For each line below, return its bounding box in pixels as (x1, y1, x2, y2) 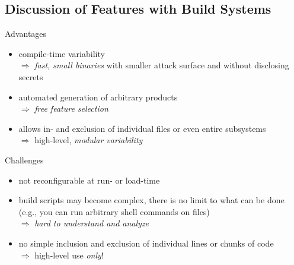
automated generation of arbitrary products (18, 90, 178, 103)
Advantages (5, 27, 47, 40)
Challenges (5, 153, 44, 166)
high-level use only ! (34, 248, 104, 261)
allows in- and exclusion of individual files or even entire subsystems (18, 122, 266, 134)
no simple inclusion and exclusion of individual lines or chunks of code (18, 236, 274, 249)
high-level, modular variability (34, 134, 143, 146)
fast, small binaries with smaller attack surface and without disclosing (34, 59, 289, 71)
